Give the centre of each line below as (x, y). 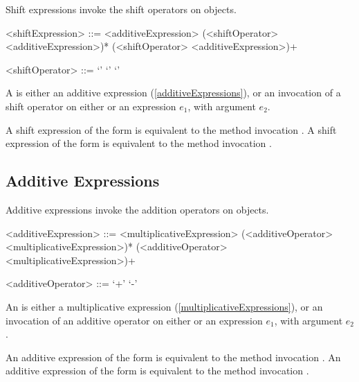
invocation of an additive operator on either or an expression (134, 320)
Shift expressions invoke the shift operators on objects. (121, 9)
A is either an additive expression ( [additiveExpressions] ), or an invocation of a (173, 93)
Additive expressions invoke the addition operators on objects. (137, 209)
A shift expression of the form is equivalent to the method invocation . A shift (171, 129)
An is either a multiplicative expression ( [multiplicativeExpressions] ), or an (164, 306)
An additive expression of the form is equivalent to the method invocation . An (173, 357)
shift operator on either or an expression (91, 106)
